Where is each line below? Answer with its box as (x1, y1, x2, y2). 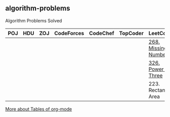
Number (148, 51, 168, 58)
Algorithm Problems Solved (5, 17, 62, 23)
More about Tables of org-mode (5, 106, 72, 112)
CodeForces (54, 30, 84, 37)
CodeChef (89, 30, 115, 37)
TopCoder (119, 30, 144, 37)
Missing (148, 44, 167, 51)
